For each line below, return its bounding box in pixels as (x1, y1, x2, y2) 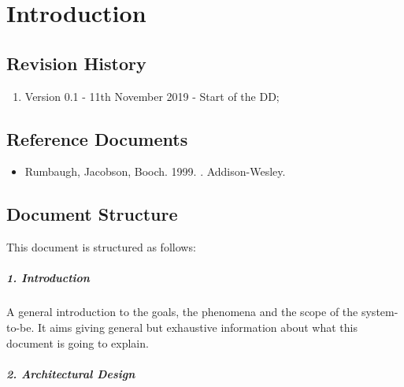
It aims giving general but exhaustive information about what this (38, 318, 358, 335)
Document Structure (6, 202, 178, 226)
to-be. (6, 318, 35, 335)
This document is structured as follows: (6, 239, 196, 255)
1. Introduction (6, 270, 90, 286)
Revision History (6, 50, 146, 75)
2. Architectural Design (6, 365, 135, 381)
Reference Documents (6, 126, 188, 151)
